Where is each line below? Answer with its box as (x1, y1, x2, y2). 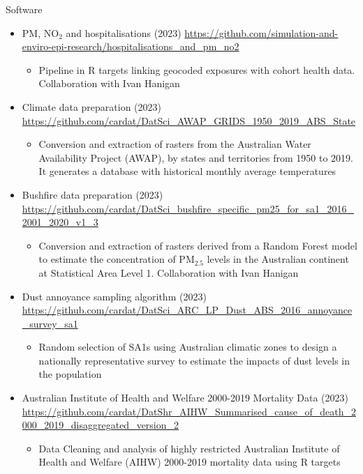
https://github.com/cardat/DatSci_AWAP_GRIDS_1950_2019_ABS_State (22, 113, 356, 128)
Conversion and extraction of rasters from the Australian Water (38, 137, 311, 151)
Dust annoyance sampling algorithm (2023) (22, 289, 207, 303)
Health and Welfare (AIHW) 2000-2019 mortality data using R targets (38, 454, 341, 469)
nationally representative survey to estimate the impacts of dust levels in (38, 353, 350, 367)
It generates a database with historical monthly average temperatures (38, 164, 336, 178)
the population (38, 367, 102, 381)
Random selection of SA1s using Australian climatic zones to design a (38, 339, 337, 354)
